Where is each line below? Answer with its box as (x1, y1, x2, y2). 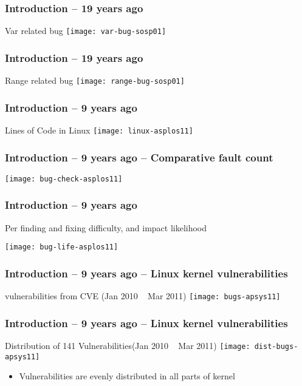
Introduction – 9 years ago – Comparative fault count (5, 149, 273, 164)
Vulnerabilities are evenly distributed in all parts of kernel (19, 370, 235, 382)
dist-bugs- (254, 342, 298, 351)
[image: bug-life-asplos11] (5, 243, 118, 252)
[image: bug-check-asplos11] (5, 174, 123, 183)
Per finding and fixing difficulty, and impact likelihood (5, 221, 207, 234)
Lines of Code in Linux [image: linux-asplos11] (5, 123, 193, 136)
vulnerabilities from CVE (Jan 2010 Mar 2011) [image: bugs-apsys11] (5, 289, 281, 302)
